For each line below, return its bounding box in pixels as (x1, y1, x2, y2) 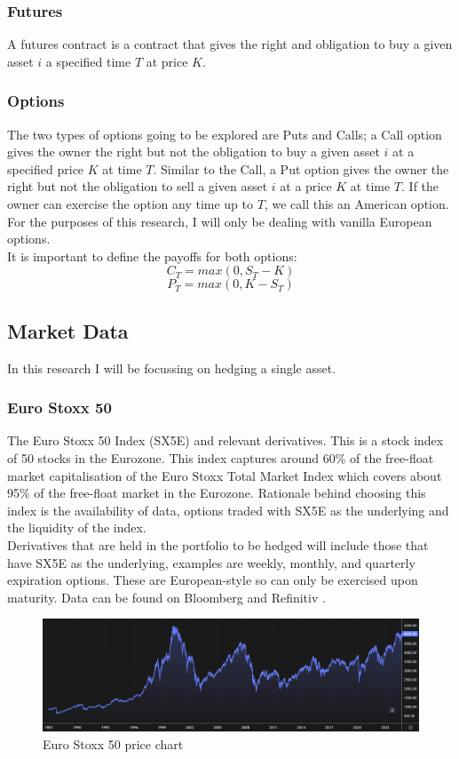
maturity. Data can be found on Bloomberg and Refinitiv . (7, 587, 326, 606)
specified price (7, 159, 84, 178)
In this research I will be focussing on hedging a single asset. (7, 358, 336, 377)
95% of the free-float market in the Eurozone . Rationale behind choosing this (7, 483, 426, 502)
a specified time (45, 52, 131, 70)
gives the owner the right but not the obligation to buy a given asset (7, 142, 380, 161)
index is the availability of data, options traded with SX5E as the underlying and (7, 500, 449, 519)
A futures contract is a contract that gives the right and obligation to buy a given (7, 35, 453, 53)
